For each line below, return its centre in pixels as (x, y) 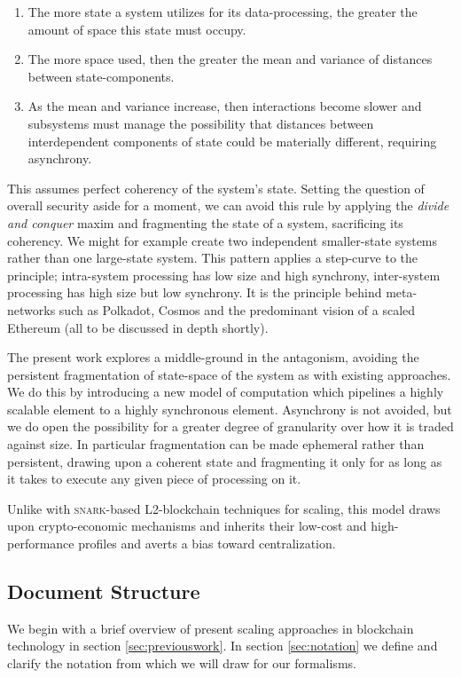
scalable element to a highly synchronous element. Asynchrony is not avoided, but (230, 409)
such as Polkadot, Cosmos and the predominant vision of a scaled (237, 309)
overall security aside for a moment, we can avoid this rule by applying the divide (228, 205)
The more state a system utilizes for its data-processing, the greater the (223, 12)
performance (41, 544)
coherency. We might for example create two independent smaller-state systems (223, 240)
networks (31, 309)
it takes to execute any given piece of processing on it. (154, 479)
